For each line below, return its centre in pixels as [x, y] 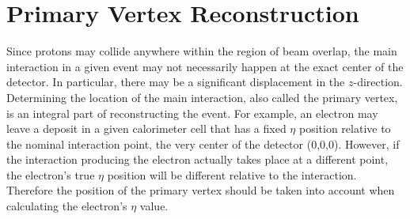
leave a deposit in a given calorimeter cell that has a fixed [146, 128]
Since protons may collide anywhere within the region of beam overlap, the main [202, 51]
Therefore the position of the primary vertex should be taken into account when [201, 190]
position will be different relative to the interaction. [232, 174]
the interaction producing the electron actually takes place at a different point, [197, 159]
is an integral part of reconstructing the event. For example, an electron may [192, 113]
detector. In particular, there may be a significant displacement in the [176, 82]
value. [154, 206]
